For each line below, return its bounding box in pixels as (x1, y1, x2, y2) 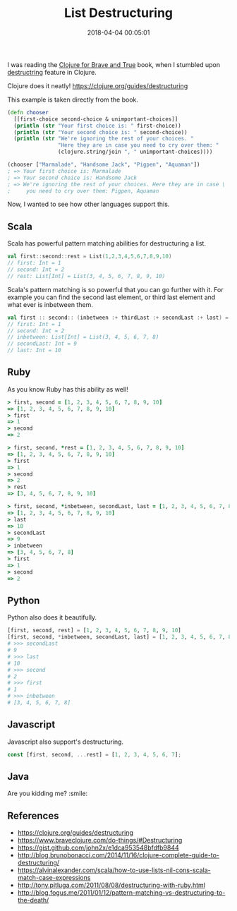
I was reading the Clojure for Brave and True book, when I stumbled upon (7, 60, 221, 68)
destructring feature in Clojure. (7, 68, 97, 76)
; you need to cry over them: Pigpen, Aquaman (7, 187, 159, 195)
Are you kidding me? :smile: (7, 789, 88, 798)
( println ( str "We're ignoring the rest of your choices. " (13, 135, 194, 143)
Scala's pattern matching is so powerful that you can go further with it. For (7, 285, 224, 294)
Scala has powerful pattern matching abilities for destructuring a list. (7, 239, 207, 248)
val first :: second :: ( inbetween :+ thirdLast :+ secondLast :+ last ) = (7, 314, 229, 321)
